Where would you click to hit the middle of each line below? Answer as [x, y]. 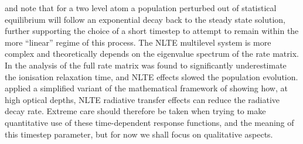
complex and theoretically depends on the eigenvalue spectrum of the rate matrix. [152, 54]
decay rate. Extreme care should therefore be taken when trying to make [135, 111]
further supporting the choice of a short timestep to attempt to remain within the [152, 31]
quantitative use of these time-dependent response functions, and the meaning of [149, 122]
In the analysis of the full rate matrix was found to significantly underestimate [146, 65]
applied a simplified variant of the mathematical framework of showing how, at [146, 88]
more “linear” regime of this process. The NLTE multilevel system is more [138, 42]
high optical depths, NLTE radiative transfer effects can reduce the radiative [142, 99]
